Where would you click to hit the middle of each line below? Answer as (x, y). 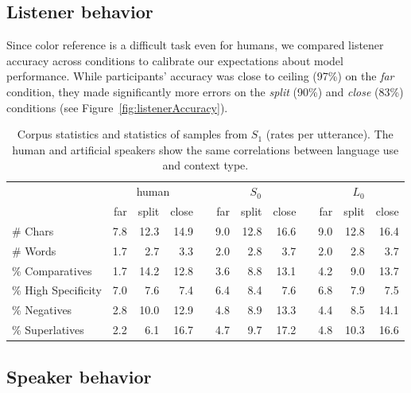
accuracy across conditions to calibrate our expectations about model (175, 60)
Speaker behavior (79, 376)
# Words (34, 250)
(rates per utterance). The (330, 134)
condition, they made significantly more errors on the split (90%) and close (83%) (205, 91)
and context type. (205, 165)
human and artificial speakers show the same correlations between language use (205, 149)
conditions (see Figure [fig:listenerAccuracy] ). (117, 107)
